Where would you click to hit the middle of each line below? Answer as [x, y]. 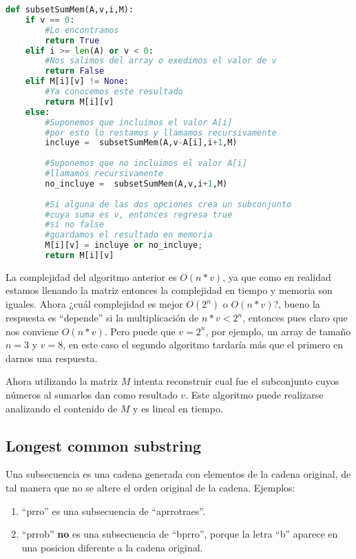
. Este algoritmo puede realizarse [254, 395]
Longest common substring [104, 445]
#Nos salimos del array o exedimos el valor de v [161, 61]
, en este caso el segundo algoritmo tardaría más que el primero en [203, 345]
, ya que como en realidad [277, 276]
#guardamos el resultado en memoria [129, 235]
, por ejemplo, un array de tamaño [278, 331]
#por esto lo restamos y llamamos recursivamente [161, 133]
